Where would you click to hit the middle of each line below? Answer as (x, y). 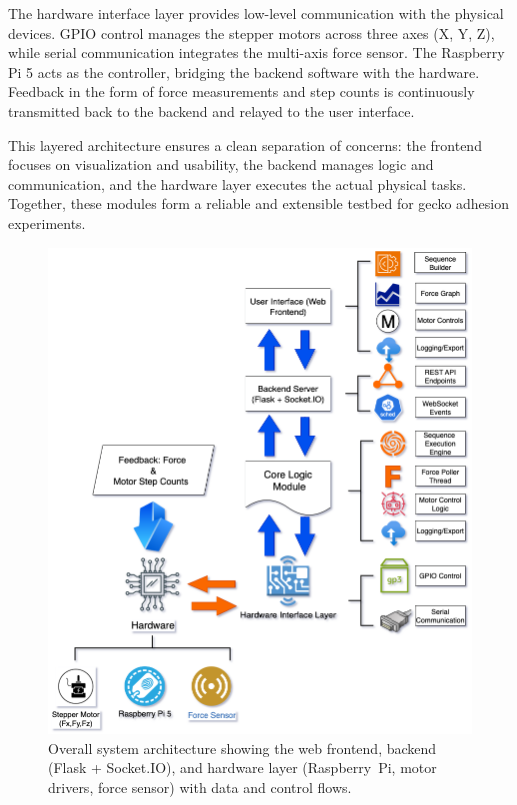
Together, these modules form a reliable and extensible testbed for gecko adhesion (259, 203)
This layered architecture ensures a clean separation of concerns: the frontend (245, 144)
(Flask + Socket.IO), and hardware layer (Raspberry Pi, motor (242, 767)
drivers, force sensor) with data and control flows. (200, 786)
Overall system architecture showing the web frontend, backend (242, 747)
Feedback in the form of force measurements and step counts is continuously (241, 91)
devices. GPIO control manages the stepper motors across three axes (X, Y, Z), (251, 32)
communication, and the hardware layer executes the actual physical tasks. (237, 183)
